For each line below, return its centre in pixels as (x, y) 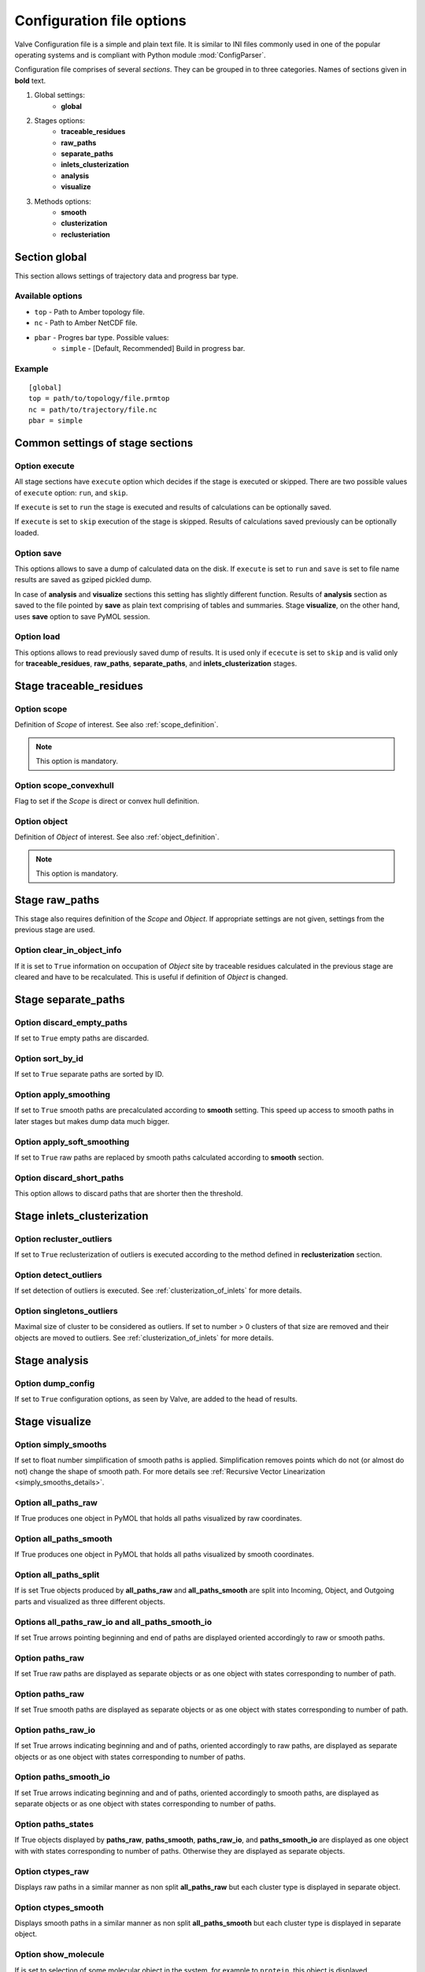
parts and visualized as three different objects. (90, 1601)
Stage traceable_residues (79, 686)
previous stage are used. (55, 930)
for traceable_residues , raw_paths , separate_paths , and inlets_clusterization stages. (156, 663)
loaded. (27, 532)
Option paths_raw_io (55, 1730)
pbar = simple (55, 421)
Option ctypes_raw (52, 1871)
